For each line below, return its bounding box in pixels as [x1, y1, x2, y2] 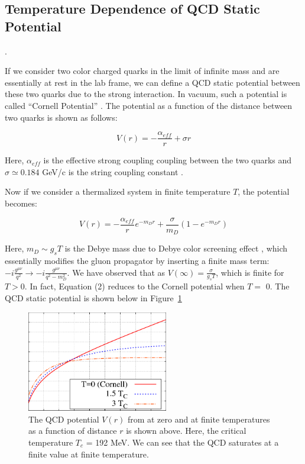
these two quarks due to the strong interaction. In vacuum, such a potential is [5, 88, 287, 100]
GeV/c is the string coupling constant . [42, 165, 183, 178]
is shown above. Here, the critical [126, 424, 246, 437]
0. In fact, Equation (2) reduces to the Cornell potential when [20, 280, 245, 292]
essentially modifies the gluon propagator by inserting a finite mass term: [5, 254, 270, 266]
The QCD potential [28, 413, 99, 425]
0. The [265, 280, 290, 292]
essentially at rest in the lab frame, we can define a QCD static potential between [5, 76, 300, 88]
